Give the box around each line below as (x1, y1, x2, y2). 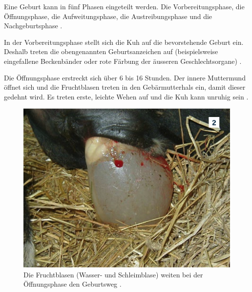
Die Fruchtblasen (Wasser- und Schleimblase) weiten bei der (23, 269, 203, 279)
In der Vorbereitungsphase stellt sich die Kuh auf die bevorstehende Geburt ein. (4, 37, 244, 47)
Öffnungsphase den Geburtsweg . (23, 279, 122, 289)
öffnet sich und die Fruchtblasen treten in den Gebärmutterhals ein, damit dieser (4, 82, 246, 92)
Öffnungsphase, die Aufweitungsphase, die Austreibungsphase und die (4, 11, 212, 21)
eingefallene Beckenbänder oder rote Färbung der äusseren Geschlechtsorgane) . (4, 56, 242, 66)
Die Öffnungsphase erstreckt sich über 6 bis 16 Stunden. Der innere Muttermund (4, 72, 246, 82)
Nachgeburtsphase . (4, 20, 63, 31)
